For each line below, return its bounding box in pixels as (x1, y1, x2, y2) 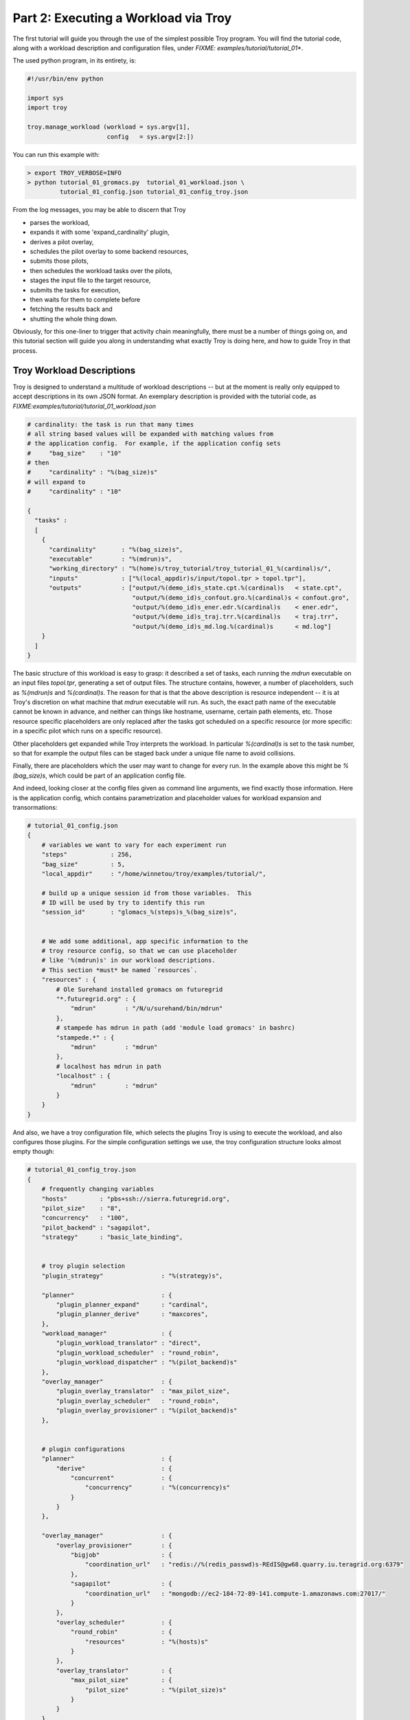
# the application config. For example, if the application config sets (27, 440, 281, 447)
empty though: (12, 1148, 55, 1156)
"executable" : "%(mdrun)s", (49, 555, 172, 563)
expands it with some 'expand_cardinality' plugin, (30, 228, 170, 237)
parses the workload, (30, 218, 90, 226)
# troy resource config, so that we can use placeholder (41, 947, 238, 955)
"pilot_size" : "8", (41, 1204, 122, 1212)
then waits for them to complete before (30, 295, 141, 303)
